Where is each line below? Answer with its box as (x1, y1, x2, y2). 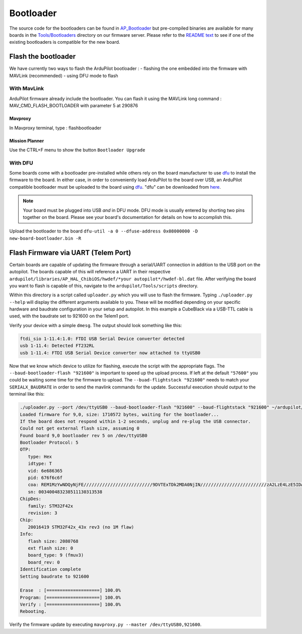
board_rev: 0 (28, 559, 60, 565)
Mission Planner (9, 137, 44, 143)
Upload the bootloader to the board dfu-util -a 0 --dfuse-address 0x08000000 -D (9, 228, 198, 234)
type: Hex (28, 453, 52, 459)
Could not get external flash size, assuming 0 (20, 426, 139, 431)
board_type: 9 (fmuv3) (28, 552, 84, 558)
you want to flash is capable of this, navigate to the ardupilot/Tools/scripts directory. (9, 282, 199, 289)
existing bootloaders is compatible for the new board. (9, 39, 120, 45)
